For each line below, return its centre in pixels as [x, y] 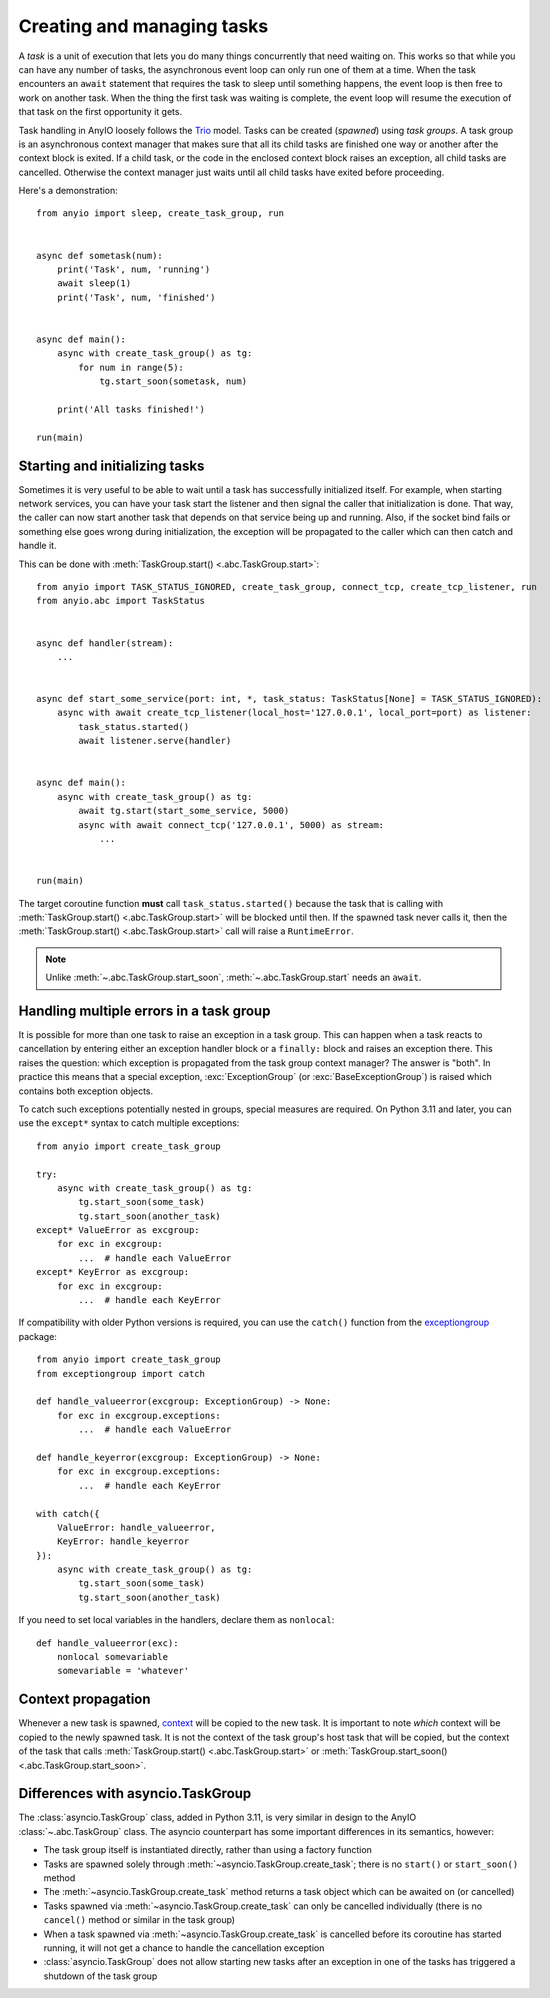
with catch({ [68, 1513]
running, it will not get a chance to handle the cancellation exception [184, 1947]
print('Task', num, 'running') [133, 269]
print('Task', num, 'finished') [136, 297]
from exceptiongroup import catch [120, 1373]
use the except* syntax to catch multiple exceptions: [129, 1123]
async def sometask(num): [100, 255]
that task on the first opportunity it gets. [100, 112]
